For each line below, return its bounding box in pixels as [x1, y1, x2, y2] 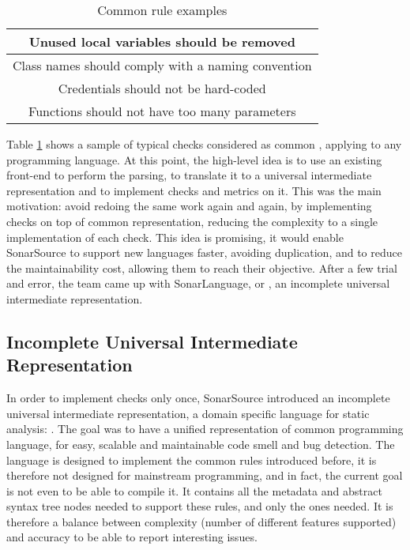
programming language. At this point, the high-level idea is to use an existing [6, 151, 382, 168]
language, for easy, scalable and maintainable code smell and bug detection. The [6, 435, 395, 452]
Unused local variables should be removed [28, 32, 295, 51]
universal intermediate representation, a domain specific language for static [6, 405, 370, 421]
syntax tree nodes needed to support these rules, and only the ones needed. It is [6, 498, 393, 514]
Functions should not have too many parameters [28, 102, 296, 120]
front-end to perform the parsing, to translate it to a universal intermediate [6, 167, 372, 183]
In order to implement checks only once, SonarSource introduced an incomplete [6, 390, 390, 406]
